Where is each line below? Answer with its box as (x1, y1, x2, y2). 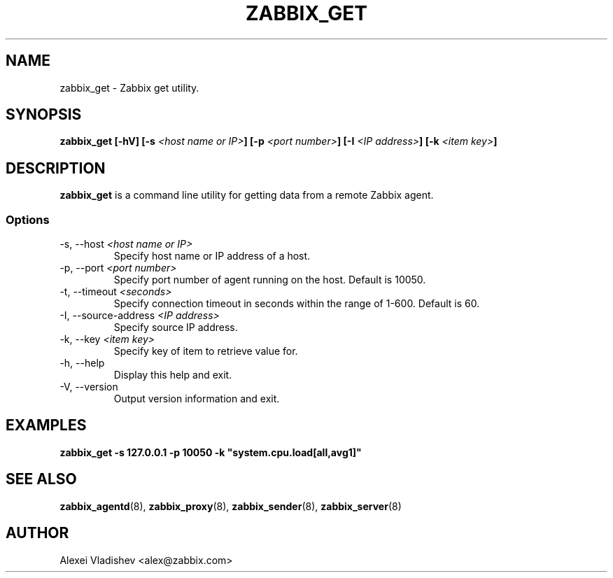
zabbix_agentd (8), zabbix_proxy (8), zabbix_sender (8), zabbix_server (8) (59, 500, 402, 512)
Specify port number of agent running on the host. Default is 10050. (113, 274, 426, 286)
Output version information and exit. (113, 393, 280, 405)
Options (6, 212, 50, 227)
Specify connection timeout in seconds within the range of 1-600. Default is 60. (113, 297, 480, 310)
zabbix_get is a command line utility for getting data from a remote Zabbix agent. (59, 189, 434, 202)
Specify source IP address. (113, 321, 238, 334)
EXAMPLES (6, 416, 87, 435)
